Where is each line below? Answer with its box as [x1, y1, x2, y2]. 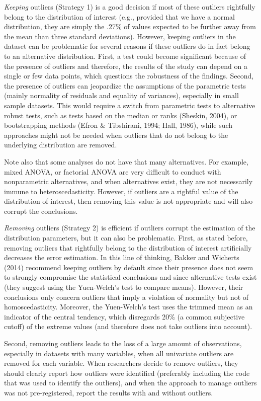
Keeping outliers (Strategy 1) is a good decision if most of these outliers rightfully [4, 2, 255, 12]
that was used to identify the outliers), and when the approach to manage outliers [4, 377, 257, 388]
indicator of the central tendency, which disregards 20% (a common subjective [4, 311, 245, 322]
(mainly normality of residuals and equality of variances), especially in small [4, 90, 239, 101]
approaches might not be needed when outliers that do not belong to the [4, 129, 228, 140]
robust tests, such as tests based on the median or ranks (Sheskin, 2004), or [4, 110, 237, 120]
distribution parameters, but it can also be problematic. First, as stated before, [4, 232, 248, 243]
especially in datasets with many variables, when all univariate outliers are [4, 348, 234, 358]
